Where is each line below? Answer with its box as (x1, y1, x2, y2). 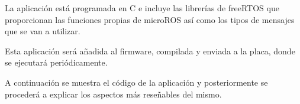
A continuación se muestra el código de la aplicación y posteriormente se (5, 76, 268, 88)
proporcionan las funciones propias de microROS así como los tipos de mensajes (5, 13, 295, 25)
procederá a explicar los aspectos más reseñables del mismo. (5, 87, 222, 100)
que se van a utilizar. (5, 25, 80, 37)
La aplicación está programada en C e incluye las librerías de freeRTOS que (5, 2, 279, 14)
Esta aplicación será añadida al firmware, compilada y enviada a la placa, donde (5, 44, 295, 57)
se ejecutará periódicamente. (5, 56, 108, 69)
